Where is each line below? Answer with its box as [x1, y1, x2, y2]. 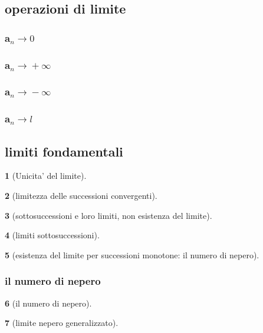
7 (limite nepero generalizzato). [5, 317, 119, 329]
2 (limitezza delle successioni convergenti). [5, 189, 157, 201]
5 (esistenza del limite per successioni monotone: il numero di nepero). [5, 248, 259, 261]
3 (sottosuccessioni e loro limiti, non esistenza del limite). [5, 209, 212, 221]
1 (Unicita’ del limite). [5, 169, 87, 182]
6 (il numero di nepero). [5, 297, 92, 309]
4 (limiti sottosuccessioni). [5, 229, 100, 241]
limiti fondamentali [5, 142, 123, 160]
